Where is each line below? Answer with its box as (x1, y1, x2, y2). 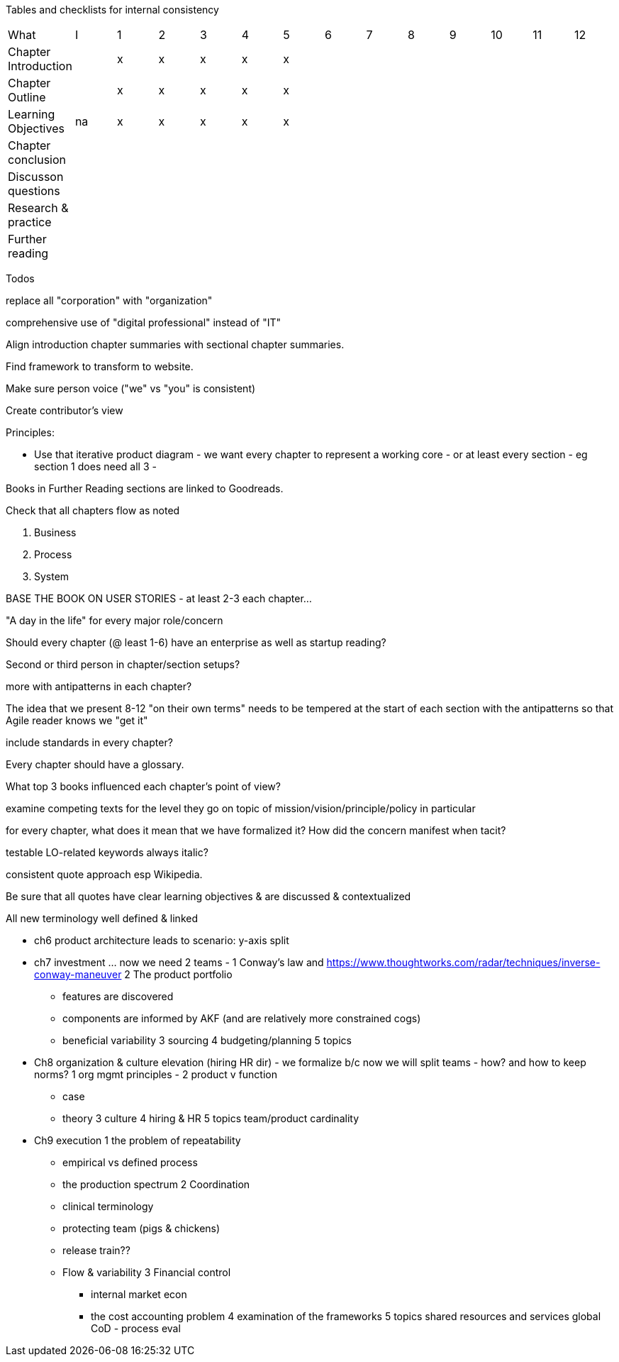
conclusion (8, 153, 67, 167)
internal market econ (91, 1288, 187, 1300)
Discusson (8, 170, 64, 184)
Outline (8, 90, 46, 104)
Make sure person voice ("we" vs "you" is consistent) (6, 382, 256, 394)
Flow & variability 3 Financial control (62, 1266, 231, 1278)
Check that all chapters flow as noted (6, 504, 180, 516)
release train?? (62, 1244, 130, 1256)
